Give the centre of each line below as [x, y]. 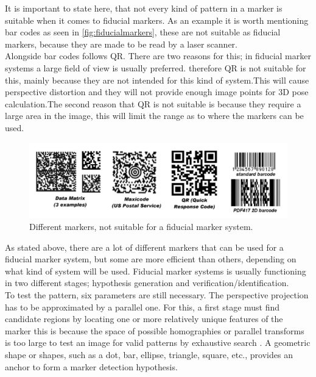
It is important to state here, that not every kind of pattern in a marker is [144, 8]
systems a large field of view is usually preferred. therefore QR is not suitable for [156, 67]
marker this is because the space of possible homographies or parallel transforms [155, 330]
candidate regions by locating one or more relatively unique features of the [144, 319]
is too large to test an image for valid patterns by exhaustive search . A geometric [158, 343]
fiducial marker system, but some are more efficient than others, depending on [151, 259]
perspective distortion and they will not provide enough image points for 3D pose [157, 92]
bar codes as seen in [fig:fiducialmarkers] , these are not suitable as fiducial [143, 32]
